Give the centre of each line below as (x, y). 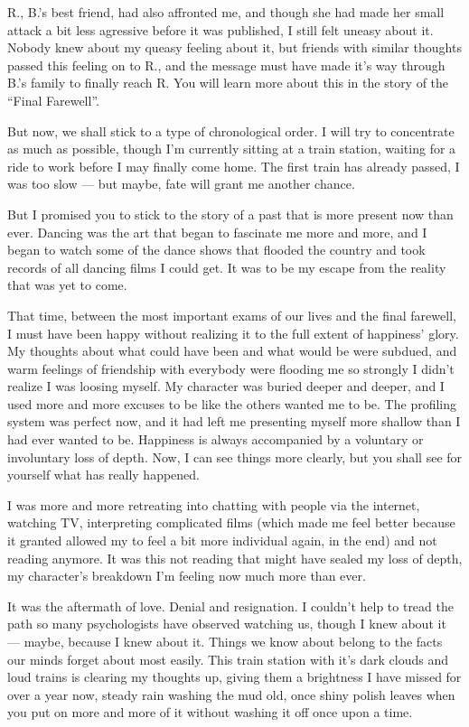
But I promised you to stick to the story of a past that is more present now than (230, 214)
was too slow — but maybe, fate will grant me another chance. (181, 184)
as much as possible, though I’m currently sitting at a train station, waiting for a (232, 149)
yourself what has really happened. (103, 475)
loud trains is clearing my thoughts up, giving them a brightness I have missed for (234, 677)
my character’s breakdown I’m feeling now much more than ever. (187, 576)
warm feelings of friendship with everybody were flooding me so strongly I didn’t (231, 368)
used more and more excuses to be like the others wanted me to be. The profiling (232, 403)
